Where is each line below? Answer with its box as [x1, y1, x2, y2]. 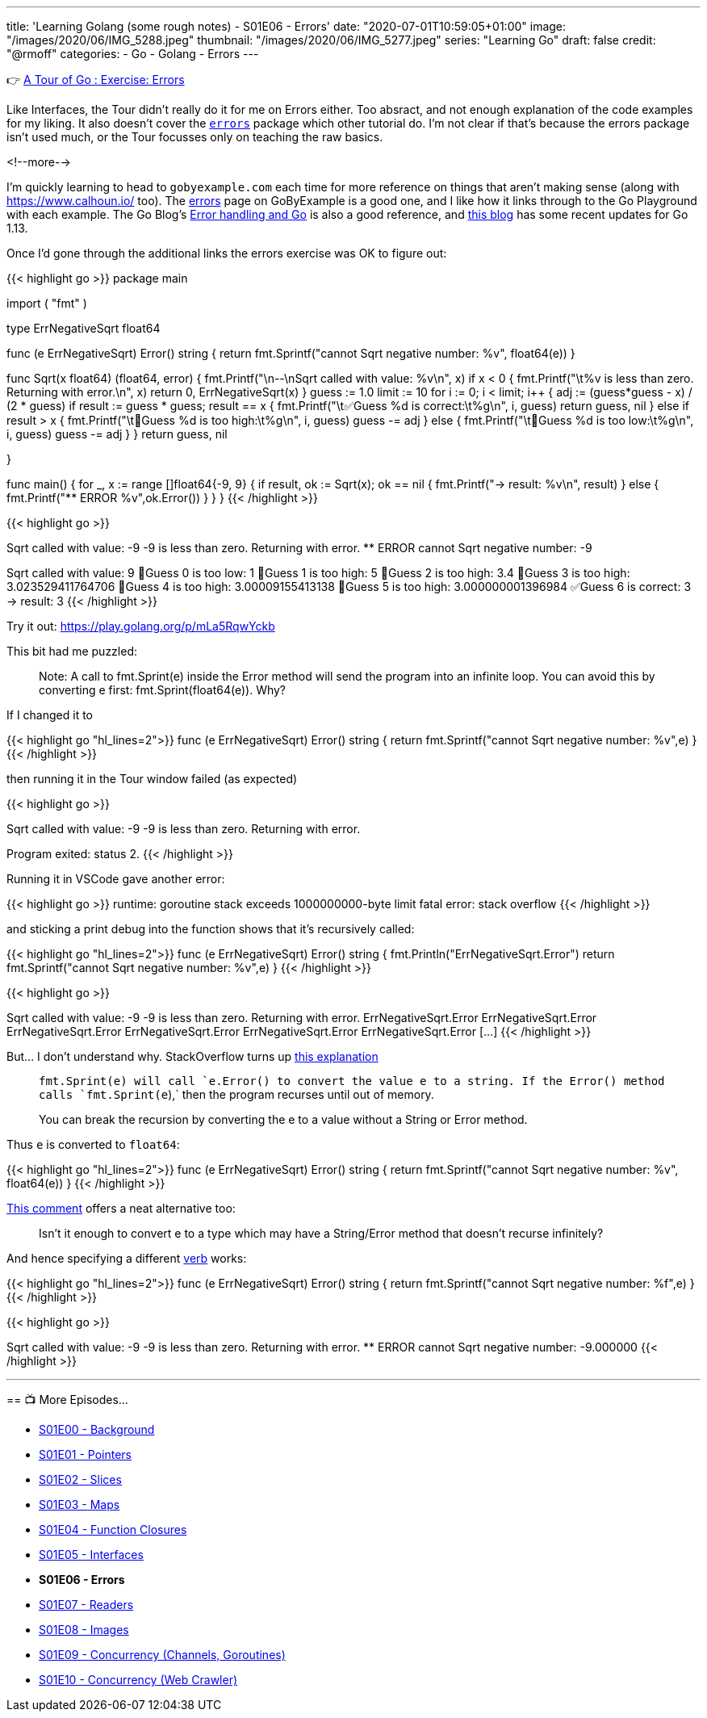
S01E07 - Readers [39, 1598, 134, 1611]
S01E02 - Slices [39, 1473, 122, 1486]
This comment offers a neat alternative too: [6, 1201, 236, 1215]
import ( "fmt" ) [6, 296, 87, 310]
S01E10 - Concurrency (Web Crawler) [39, 1673, 238, 1687]
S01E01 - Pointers [39, 1448, 132, 1461]
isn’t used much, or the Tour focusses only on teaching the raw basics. [6, 130, 383, 144]
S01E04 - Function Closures [39, 1523, 187, 1536]
